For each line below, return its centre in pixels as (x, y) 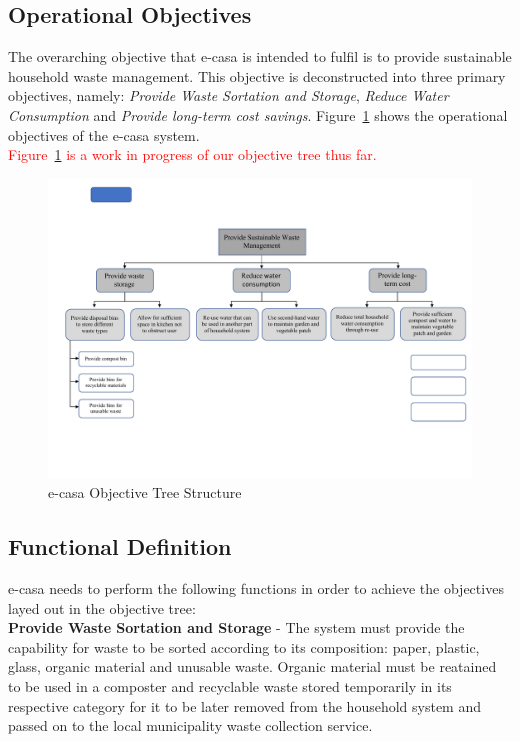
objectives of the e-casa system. (104, 134)
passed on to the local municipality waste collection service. (190, 725)
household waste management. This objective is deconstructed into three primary (257, 75)
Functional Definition (120, 546)
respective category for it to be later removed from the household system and (245, 705)
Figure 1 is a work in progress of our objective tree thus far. (192, 154)
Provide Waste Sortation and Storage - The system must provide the (236, 627)
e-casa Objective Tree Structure (145, 492)
